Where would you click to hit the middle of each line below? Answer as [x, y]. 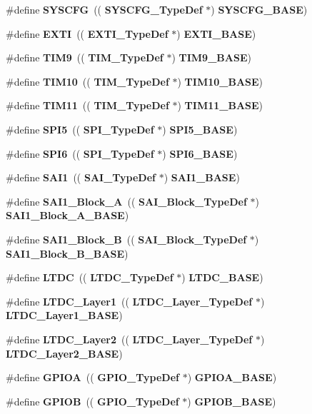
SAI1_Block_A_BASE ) [67, 215]
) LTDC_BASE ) [222, 277]
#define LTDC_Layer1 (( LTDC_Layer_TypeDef [129, 301]
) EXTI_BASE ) [216, 33]
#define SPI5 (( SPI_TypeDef [80, 129]
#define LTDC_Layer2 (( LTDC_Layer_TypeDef [129, 339]
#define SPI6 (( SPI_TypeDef [80, 153]
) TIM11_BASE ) [220, 105]
